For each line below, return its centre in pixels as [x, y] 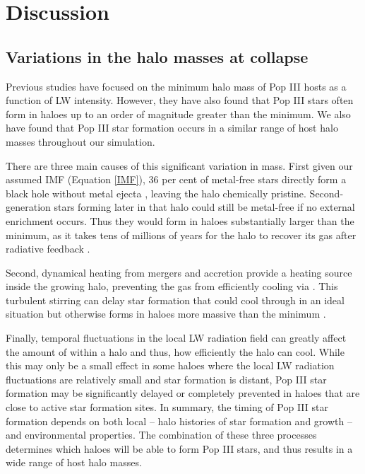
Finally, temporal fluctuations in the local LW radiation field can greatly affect [176, 338]
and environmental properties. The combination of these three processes [161, 435]
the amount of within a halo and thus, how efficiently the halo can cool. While [175, 351]
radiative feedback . [48, 249]
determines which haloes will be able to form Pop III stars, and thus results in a [179, 448]
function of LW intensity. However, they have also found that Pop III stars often [180, 100]
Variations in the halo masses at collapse [157, 56]
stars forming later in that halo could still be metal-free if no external [204, 207]
